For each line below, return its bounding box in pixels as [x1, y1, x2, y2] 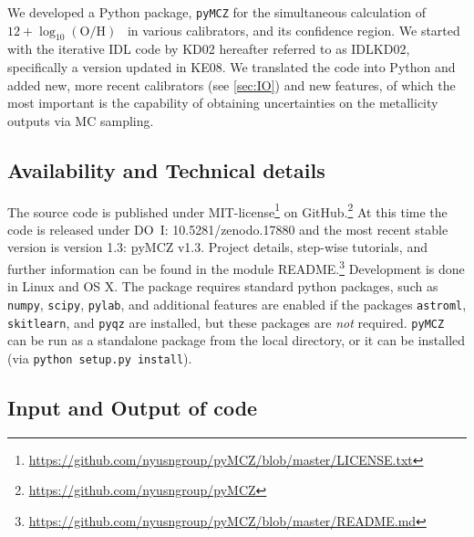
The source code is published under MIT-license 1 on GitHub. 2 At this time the [7, 199, 448, 221]
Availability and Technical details [7, 155, 325, 184]
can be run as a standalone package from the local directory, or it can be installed [7, 331, 466, 350]
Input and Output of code [7, 393, 258, 421]
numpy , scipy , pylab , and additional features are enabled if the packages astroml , [7, 294, 467, 313]
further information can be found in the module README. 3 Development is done [7, 257, 465, 278]
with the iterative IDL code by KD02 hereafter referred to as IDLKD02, [7, 39, 410, 58]
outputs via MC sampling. [7, 111, 154, 130]
